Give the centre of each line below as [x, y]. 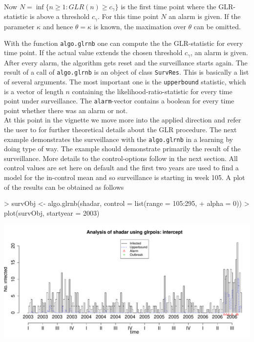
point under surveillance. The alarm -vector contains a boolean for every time [119, 101]
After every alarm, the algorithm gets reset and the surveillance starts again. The [126, 62]
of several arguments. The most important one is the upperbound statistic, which [125, 81]
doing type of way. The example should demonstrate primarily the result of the [122, 149]
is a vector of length [34, 91]
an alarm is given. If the [205, 16]
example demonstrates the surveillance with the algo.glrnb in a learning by [118, 139]
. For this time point [128, 16]
